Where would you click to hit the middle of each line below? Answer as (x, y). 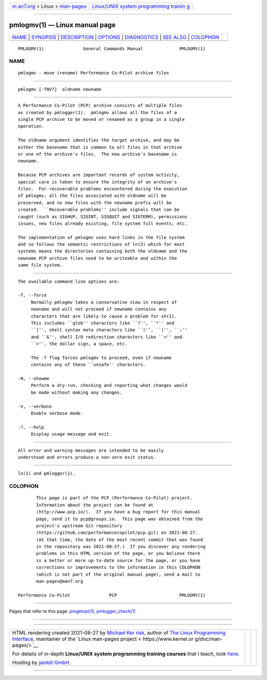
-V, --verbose (35, 406)
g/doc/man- (209, 639)
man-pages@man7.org (60, 581)
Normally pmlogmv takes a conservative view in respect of (104, 302)
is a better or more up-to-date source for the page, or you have (118, 560)
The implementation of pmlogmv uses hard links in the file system (101, 237)
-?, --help (31, 427)
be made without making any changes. (77, 392)
